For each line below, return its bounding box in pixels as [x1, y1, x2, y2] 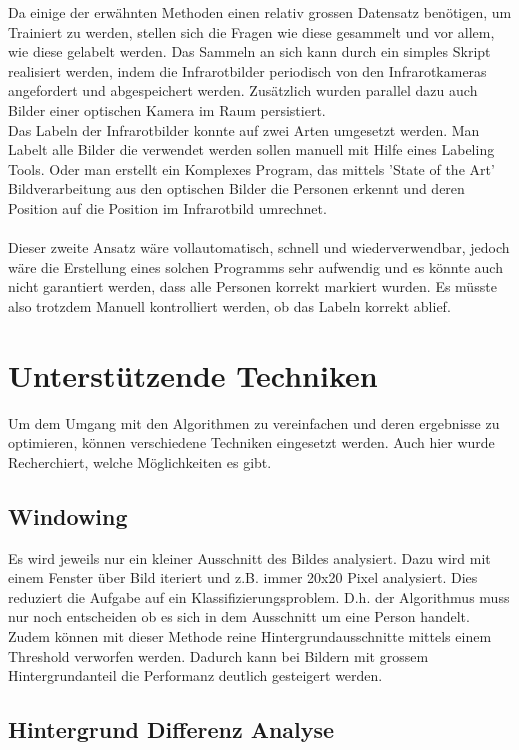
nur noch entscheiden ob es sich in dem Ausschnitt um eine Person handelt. [8, 606, 470, 627]
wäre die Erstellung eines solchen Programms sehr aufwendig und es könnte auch [8, 256, 503, 277]
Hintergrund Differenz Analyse [8, 714, 335, 745]
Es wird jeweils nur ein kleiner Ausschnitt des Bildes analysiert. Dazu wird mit [8, 547, 491, 568]
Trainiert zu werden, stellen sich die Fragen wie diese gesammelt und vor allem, [8, 21, 495, 42]
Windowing [8, 500, 128, 531]
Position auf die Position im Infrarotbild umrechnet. [8, 197, 327, 218]
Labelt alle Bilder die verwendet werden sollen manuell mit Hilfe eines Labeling [8, 139, 495, 160]
